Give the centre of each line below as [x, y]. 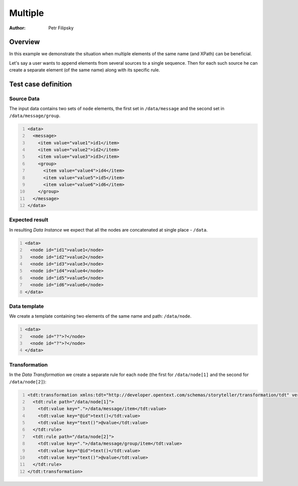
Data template [27, 306]
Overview [25, 42]
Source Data [24, 99]
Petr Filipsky [61, 28]
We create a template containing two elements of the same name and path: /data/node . [100, 316]
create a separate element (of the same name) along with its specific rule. [85, 70]
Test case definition [40, 84]
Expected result [29, 220]
